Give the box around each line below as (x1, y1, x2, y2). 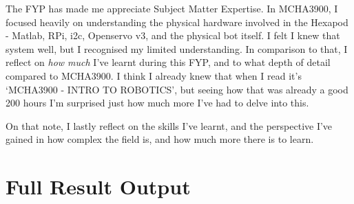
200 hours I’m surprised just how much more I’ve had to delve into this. (6, 95, 309, 110)
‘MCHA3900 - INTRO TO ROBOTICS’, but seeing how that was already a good (6, 82, 348, 96)
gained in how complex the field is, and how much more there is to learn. (6, 132, 314, 146)
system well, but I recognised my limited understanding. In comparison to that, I (6, 41, 348, 56)
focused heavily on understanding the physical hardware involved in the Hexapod (6, 14, 348, 29)
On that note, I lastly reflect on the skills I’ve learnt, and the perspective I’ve (6, 118, 333, 133)
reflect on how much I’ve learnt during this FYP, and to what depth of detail (6, 55, 331, 69)
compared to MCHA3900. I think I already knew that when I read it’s (6, 68, 302, 82)
